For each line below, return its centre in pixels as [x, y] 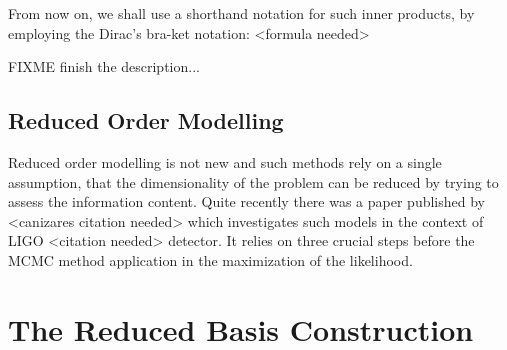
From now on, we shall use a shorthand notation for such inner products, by [241, 13]
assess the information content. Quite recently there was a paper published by [246, 201]
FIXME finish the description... [104, 66]
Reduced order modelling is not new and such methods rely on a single [225, 161]
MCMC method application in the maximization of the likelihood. [210, 259]
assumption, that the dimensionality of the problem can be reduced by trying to [253, 181]
